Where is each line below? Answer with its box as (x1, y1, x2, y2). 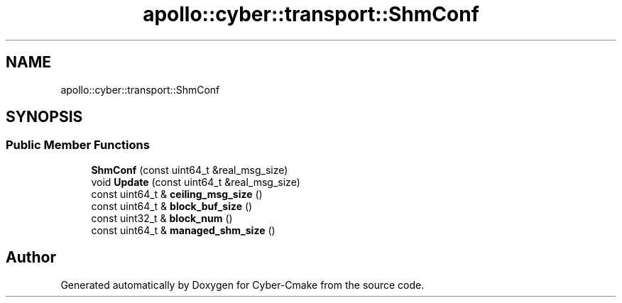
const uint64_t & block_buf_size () (91, 199, 253, 212)
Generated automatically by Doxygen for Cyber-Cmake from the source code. (60, 278, 425, 291)
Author (6, 248, 56, 267)
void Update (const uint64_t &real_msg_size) (91, 175, 300, 188)
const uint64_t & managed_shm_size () (91, 224, 275, 236)
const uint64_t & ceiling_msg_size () (91, 187, 263, 200)
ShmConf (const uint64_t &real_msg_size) (91, 163, 288, 176)
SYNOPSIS (6, 108, 83, 126)
